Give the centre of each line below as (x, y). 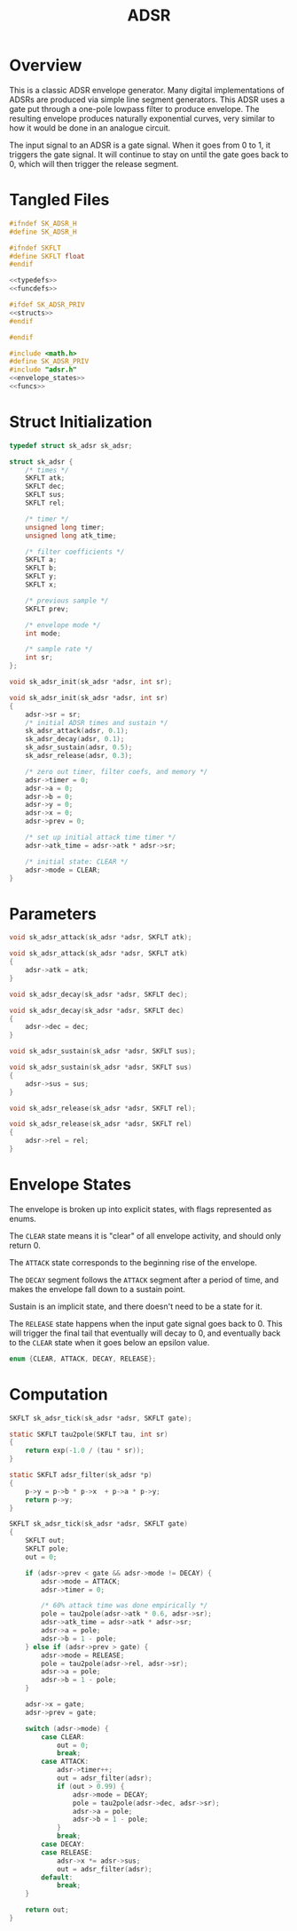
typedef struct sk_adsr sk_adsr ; (71, 445)
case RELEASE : (67, 1852)
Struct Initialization (81, 422)
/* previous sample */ (67, 601)
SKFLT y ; (41, 577)
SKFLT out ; (45, 1541)
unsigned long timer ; (65, 527)
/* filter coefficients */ (75, 552)
